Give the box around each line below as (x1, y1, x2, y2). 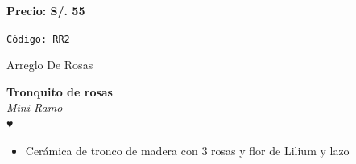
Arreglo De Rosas (6, 56, 93, 73)
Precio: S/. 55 (6, 2, 85, 18)
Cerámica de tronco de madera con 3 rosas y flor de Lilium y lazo (25, 141, 350, 158)
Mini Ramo (6, 99, 63, 116)
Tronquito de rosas (6, 83, 113, 100)
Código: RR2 (6, 33, 70, 45)
